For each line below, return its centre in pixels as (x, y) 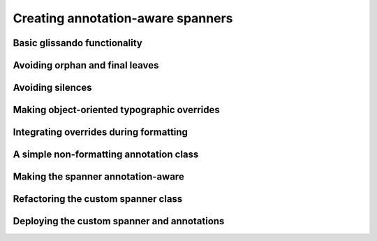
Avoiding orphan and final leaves (86, 65)
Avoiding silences (52, 88)
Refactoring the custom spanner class (98, 199)
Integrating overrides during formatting (101, 132)
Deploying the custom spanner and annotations (119, 221)
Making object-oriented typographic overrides (116, 110)
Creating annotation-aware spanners (123, 18)
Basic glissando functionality (77, 43)
